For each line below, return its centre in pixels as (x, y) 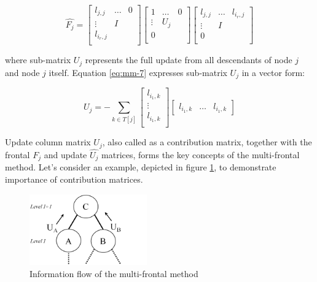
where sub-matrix (38, 60)
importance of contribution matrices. (74, 179)
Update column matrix (48, 142)
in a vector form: (273, 72)
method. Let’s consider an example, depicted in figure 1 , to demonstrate (141, 167)
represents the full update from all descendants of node (189, 60)
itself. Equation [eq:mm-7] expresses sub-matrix (138, 72)
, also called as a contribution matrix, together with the (207, 142)
